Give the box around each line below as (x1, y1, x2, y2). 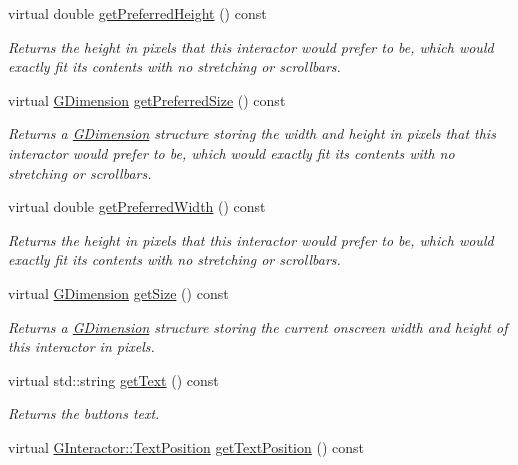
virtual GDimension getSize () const (8, 282, 229, 303)
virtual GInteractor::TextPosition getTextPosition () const (8, 436, 364, 457)
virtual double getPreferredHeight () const (8, 3, 267, 23)
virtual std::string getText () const (8, 369, 219, 390)
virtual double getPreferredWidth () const (8, 196, 266, 217)
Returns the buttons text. (8, 403, 160, 424)
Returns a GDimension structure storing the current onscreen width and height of (8, 316, 508, 337)
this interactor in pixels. (8, 336, 155, 357)
